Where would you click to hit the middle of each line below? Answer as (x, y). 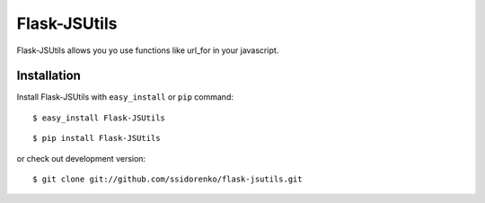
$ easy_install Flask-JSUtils (99, 118)
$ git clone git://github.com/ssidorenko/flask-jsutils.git (168, 179)
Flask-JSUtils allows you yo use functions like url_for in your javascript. (148, 50)
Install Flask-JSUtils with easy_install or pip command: (125, 97)
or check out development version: (81, 158)
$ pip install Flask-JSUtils (97, 138)
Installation (48, 76)
